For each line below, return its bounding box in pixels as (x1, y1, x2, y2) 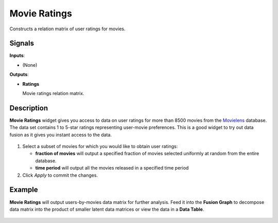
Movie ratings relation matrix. (22, 90, 84, 97)
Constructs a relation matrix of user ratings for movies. (9, 26, 126, 32)
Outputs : (9, 71, 29, 78)
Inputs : (9, 52, 25, 59)
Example (9, 185, 38, 194)
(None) (22, 62, 38, 68)
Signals (9, 39, 34, 48)
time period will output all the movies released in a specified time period (35, 165, 189, 171)
